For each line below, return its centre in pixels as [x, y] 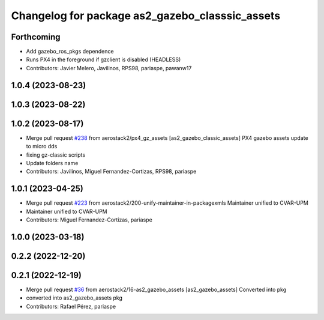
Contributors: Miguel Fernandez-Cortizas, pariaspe [89, 220]
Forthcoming [36, 37]
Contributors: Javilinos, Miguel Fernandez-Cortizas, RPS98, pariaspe [111, 172]
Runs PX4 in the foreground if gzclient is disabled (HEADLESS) [103, 59]
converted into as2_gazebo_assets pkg [74, 298]
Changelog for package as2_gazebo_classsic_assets [146, 16]
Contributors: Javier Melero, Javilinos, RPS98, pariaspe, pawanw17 [109, 68]
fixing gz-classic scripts [56, 155]
